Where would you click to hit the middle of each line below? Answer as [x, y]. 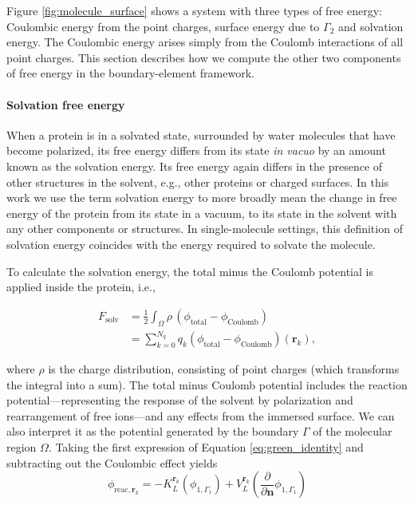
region [22, 447]
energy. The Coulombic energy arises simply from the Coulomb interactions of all [205, 42]
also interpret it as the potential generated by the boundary [153, 431]
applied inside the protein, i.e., [81, 287]
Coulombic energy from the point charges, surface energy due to [163, 26]
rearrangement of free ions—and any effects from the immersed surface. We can [201, 415]
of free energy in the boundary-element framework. [130, 73]
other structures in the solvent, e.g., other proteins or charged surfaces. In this [198, 181]
